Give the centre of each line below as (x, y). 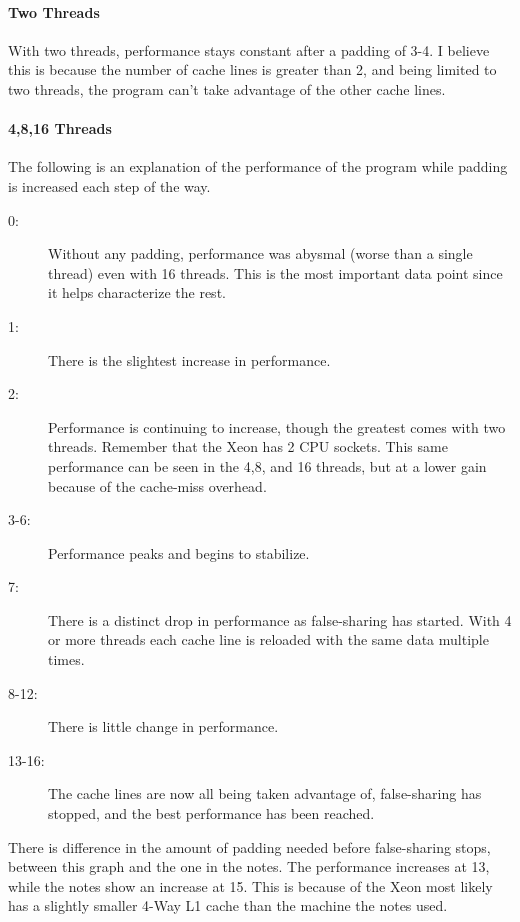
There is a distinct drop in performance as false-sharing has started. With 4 (280, 619)
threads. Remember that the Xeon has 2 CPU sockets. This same (248, 446)
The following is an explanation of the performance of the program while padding (258, 166)
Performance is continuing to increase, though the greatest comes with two (277, 426)
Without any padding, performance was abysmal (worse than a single (260, 253)
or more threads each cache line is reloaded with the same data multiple (268, 639)
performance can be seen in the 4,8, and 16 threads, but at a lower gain (267, 465)
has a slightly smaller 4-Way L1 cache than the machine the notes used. (228, 905)
